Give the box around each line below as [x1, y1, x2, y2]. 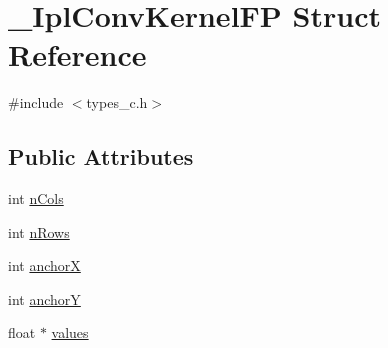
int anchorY [8, 288, 81, 309]
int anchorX [8, 255, 81, 276]
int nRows [8, 221, 70, 242]
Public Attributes [8, 141, 194, 172]
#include [8, 92, 64, 113]
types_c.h [86, 92, 148, 113]
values [51, 322, 89, 343]
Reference [8, 34, 147, 75]
